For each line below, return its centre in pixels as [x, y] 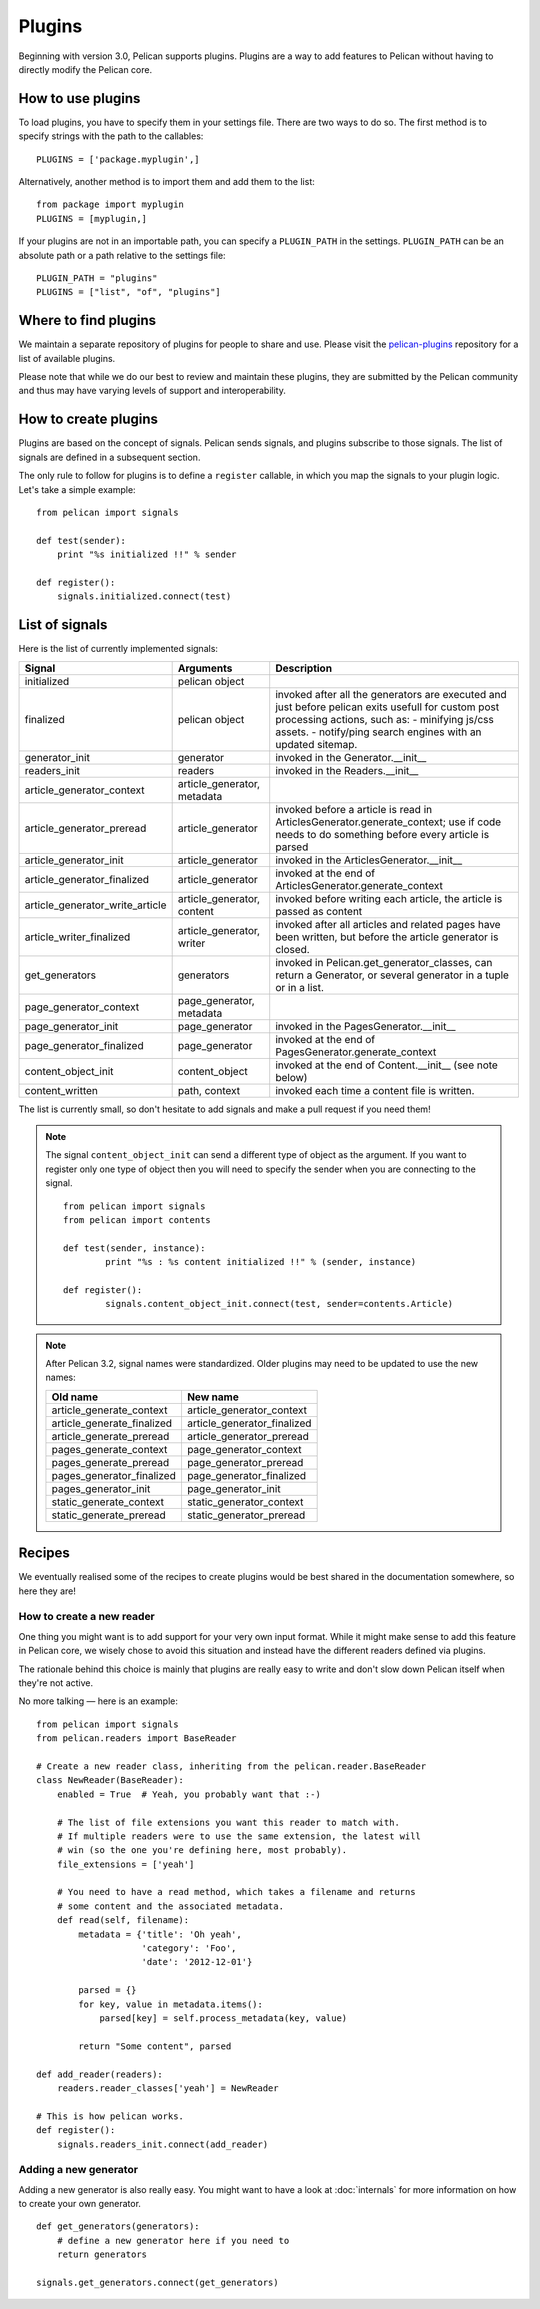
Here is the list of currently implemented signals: [118, 649]
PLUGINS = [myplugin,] [92, 218]
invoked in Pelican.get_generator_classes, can [384, 962]
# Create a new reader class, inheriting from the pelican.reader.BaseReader [231, 1766]
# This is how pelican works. [110, 2116]
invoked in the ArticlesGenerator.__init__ [369, 860]
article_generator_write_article [95, 905]
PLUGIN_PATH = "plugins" [97, 278]
